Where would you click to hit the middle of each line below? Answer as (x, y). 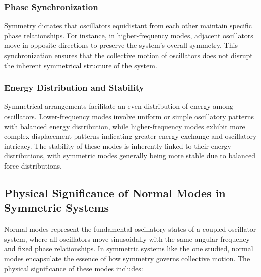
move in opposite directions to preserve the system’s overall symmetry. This (121, 45)
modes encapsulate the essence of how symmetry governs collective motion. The (127, 258)
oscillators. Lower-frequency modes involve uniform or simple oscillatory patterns (129, 116)
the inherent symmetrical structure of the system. (81, 65)
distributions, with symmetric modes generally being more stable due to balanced (130, 156)
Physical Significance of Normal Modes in (115, 192)
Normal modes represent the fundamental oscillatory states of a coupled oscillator (130, 229)
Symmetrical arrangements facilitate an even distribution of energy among (119, 106)
